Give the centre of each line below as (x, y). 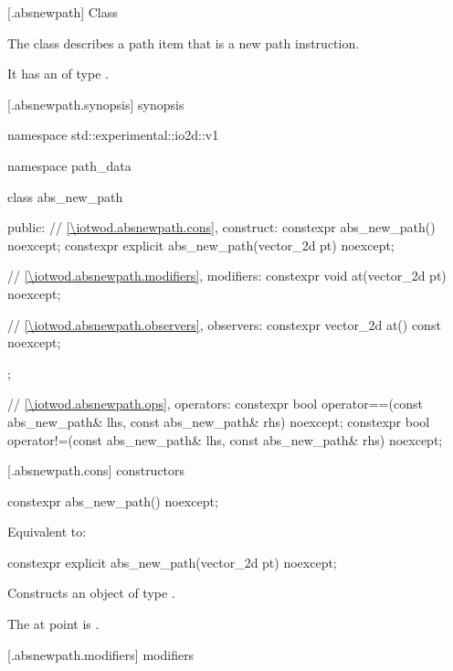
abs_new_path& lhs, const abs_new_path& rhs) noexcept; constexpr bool (219, 421)
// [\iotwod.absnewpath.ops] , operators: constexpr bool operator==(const (215, 404)
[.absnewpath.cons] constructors (96, 470)
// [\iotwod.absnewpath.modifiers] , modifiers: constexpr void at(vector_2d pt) (227, 276)
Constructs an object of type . (91, 593)
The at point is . (53, 624)
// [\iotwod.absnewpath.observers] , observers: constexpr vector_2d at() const (224, 324)
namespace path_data (69, 165)
